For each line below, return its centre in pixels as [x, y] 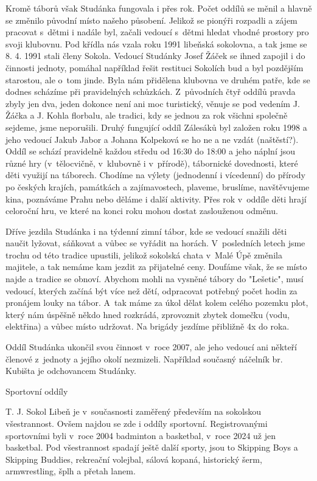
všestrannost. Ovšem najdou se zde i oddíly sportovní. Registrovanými [137, 423]
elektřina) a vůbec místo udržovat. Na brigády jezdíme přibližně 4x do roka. [148, 326]
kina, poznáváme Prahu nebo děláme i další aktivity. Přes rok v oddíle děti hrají [156, 199]
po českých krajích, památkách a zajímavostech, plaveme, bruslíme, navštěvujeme [158, 186]
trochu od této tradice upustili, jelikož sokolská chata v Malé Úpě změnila [144, 254]
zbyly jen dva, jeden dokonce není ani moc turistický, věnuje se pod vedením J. [153, 103]
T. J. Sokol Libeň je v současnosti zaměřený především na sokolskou [134, 411]
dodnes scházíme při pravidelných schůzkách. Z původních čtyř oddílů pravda [151, 92]
